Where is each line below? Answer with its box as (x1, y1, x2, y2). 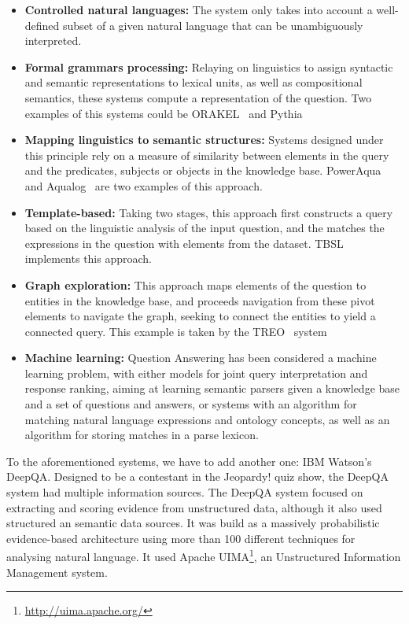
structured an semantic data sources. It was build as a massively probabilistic (6, 515, 380, 531)
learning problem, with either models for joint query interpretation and (24, 364, 368, 381)
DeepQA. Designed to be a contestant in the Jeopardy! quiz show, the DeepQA (6, 468, 389, 485)
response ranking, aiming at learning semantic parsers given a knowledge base (24, 380, 400, 397)
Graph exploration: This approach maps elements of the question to (24, 276, 367, 293)
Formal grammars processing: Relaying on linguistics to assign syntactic (24, 58, 393, 75)
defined (24, 17, 60, 33)
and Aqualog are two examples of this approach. (24, 177, 263, 194)
